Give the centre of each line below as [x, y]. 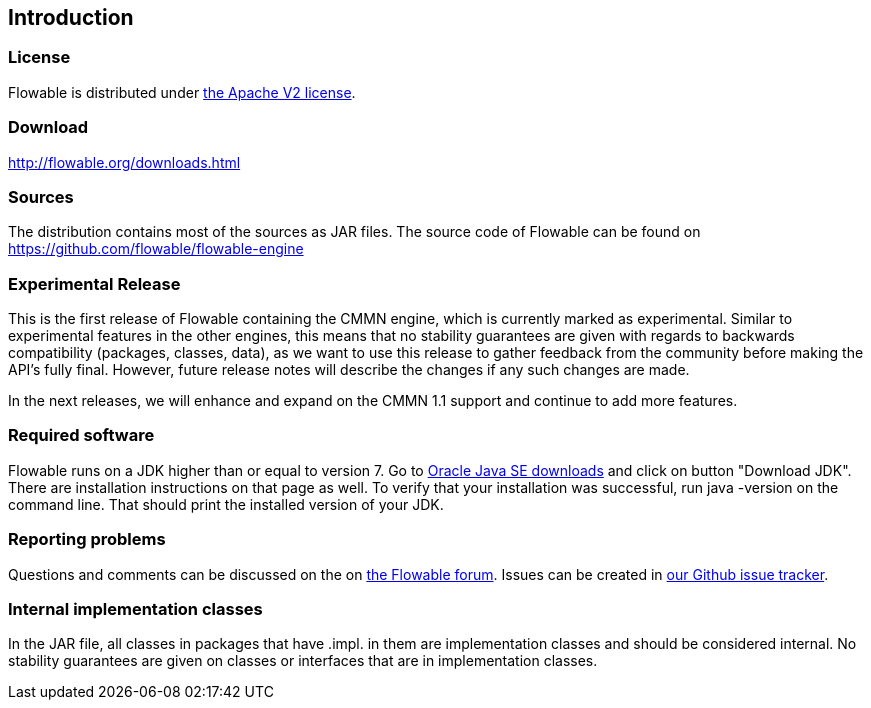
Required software [81, 435]
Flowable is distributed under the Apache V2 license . [182, 92]
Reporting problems [87, 539]
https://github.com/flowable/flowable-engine [156, 249]
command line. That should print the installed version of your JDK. [226, 504]
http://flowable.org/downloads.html [124, 162]
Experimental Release [94, 283]
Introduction [71, 17]
